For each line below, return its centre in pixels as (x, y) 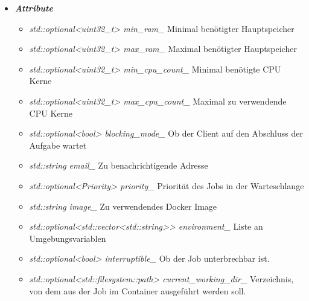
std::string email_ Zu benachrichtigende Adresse (119, 165)
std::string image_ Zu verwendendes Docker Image (123, 206)
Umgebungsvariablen (68, 238)
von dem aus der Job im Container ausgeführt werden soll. (138, 290)
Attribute (34, 8)
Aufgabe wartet (58, 145)
